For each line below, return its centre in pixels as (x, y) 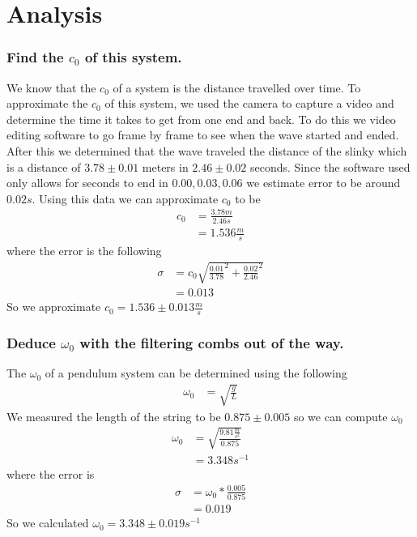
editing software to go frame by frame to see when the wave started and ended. (203, 135)
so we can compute (340, 416)
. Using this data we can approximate (125, 198)
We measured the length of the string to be (114, 416)
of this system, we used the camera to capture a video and (249, 103)
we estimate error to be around (323, 183)
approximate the (47, 103)
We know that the (51, 87)
